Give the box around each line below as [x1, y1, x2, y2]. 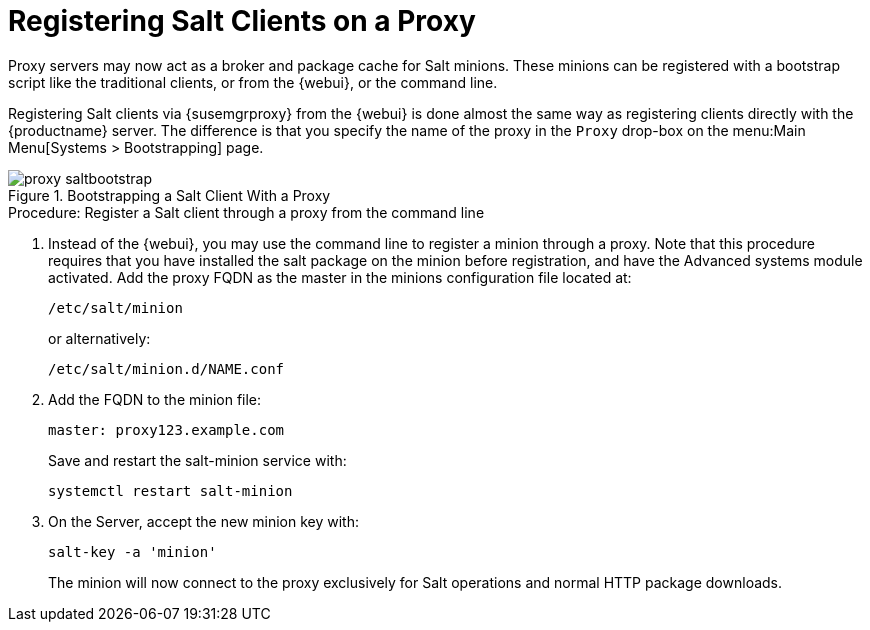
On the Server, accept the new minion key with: [48, 512, 359, 530]
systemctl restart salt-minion [48, 482, 293, 499]
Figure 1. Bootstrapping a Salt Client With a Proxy [8, 186, 331, 204]
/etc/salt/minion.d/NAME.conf [48, 360, 285, 377]
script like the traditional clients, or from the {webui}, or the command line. [8, 73, 498, 91]
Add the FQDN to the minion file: [48, 390, 262, 408]
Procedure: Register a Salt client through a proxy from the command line [8, 203, 485, 221]
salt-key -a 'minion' [48, 543, 217, 560]
